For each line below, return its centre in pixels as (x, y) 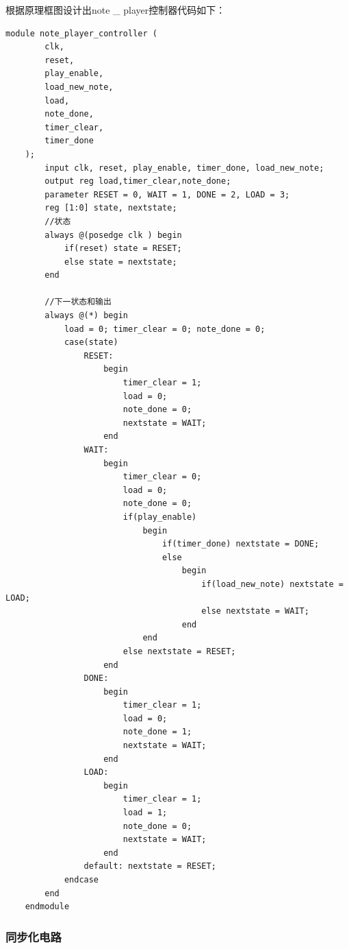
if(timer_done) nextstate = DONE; (241, 544)
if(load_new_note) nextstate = (272, 584)
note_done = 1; (157, 732)
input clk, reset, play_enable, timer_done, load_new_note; (184, 168)
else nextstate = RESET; (179, 651)
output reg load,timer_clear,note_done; (138, 181)
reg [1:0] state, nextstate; (111, 208)
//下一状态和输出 (78, 302)
